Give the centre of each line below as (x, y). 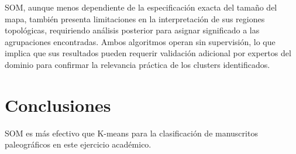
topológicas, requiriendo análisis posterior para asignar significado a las (132, 30)
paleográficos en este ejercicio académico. (78, 144)
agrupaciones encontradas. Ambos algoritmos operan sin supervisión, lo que (140, 41)
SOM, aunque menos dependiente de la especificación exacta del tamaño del (141, 7)
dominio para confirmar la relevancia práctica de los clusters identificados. (137, 64)
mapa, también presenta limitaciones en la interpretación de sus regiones (135, 18)
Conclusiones (58, 105)
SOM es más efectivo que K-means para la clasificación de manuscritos (131, 133)
